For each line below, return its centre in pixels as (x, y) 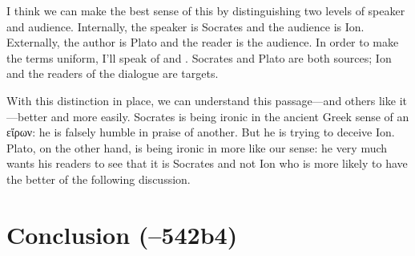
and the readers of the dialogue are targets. (113, 73)
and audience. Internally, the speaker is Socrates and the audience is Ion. (185, 26)
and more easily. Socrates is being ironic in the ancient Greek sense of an (230, 116)
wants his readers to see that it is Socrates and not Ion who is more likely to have (207, 163)
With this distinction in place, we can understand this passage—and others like (201, 100)
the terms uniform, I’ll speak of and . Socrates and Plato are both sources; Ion (199, 57)
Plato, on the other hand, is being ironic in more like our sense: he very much (197, 147)
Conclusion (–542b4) (122, 234)
